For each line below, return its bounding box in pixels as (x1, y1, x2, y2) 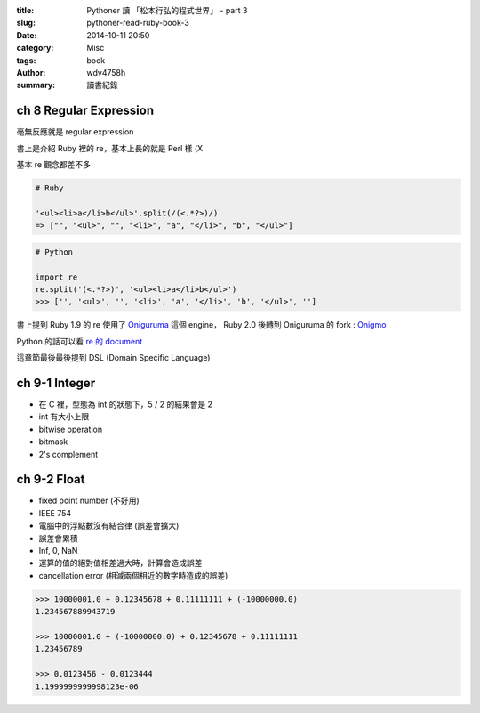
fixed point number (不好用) (38, 495, 140, 506)
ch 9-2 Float (16, 472, 85, 487)
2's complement (38, 449, 99, 459)
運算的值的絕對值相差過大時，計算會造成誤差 (38, 557, 203, 569)
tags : (16, 54, 36, 66)
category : (16, 43, 54, 53)
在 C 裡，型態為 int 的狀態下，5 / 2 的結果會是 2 (38, 399, 213, 409)
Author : (16, 67, 46, 77)
